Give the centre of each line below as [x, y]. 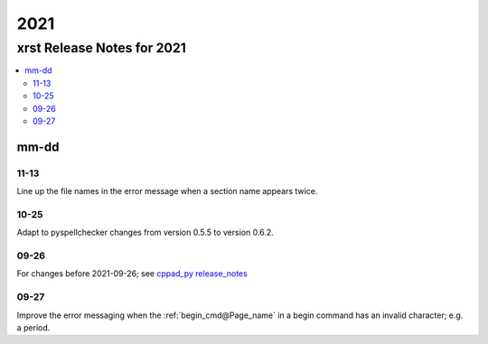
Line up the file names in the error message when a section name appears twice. [167, 191]
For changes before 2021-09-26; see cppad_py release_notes [132, 274]
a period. [33, 327]
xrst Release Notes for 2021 [102, 48]
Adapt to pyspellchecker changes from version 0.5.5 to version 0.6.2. [145, 232]
